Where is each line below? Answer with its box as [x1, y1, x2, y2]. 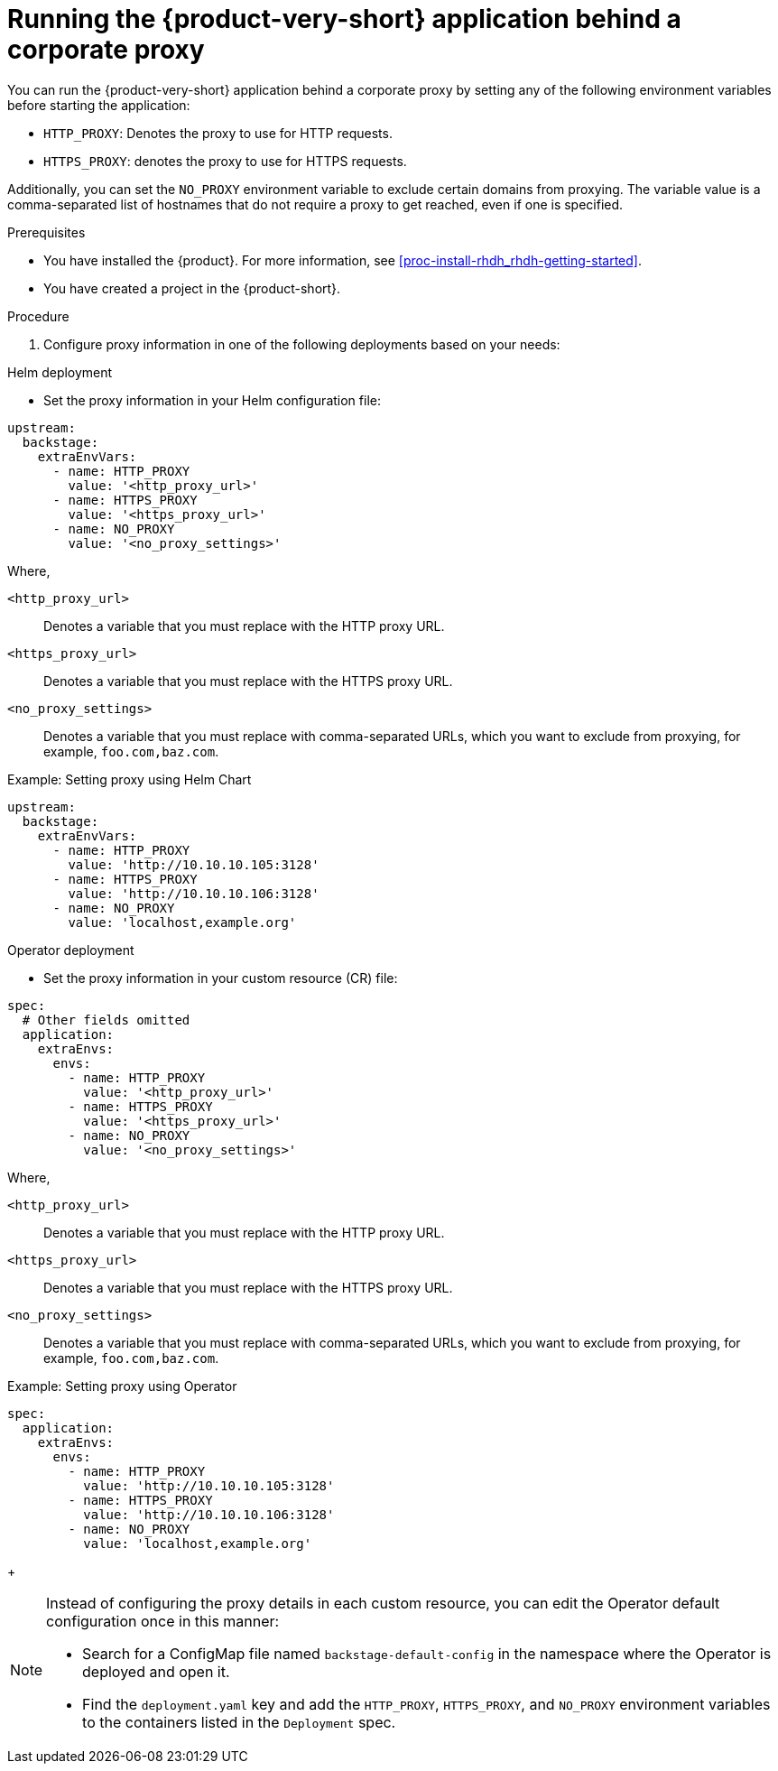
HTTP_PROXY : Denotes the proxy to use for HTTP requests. [43, 125, 393, 141]
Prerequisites [7, 224, 86, 240]
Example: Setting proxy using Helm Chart [7, 771, 252, 787]
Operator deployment [7, 941, 134, 958]
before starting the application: [7, 97, 190, 113]
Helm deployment [7, 364, 113, 380]
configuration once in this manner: [46, 1611, 280, 1630]
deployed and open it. [82, 1662, 230, 1681]
